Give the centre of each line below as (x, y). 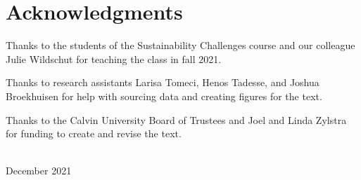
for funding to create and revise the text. (94, 133)
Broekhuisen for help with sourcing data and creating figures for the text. (164, 96)
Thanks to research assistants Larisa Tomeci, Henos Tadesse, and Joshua (163, 82)
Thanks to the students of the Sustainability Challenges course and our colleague (180, 45)
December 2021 (39, 171)
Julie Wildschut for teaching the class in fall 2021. (114, 58)
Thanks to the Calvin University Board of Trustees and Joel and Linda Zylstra (176, 119)
